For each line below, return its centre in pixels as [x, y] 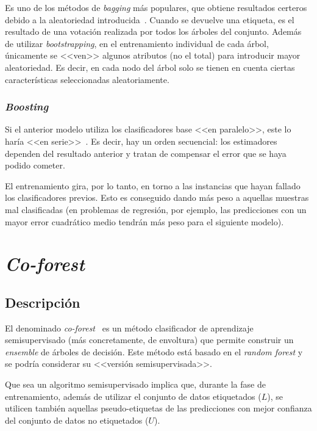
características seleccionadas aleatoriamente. [87, 79]
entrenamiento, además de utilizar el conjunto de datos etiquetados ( [133, 396]
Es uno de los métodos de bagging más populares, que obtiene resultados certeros [156, 7]
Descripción [43, 302]
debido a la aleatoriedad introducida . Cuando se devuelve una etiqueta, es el [150, 19]
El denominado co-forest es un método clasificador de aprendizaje [129, 328]
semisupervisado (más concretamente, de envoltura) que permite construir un [149, 340]
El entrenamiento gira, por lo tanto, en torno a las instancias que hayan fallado [153, 185]
